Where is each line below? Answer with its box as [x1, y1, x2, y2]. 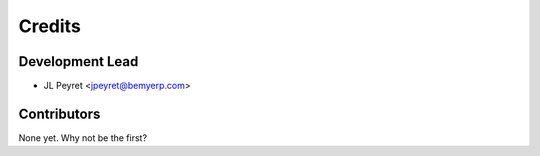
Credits [18, 15, 82, 37]
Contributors [18, 105, 101, 122]
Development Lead [18, 53, 139, 70]
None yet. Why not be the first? [18, 131, 148, 144]
